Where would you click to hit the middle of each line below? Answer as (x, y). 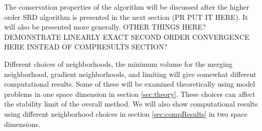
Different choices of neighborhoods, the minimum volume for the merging (119, 63)
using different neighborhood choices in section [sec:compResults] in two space (126, 113)
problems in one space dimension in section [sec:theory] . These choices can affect (130, 94)
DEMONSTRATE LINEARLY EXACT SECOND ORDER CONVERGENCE (127, 36)
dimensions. (22, 124)
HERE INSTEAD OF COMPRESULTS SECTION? (86, 47)
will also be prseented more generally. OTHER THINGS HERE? (105, 27)
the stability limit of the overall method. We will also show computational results (131, 104)
